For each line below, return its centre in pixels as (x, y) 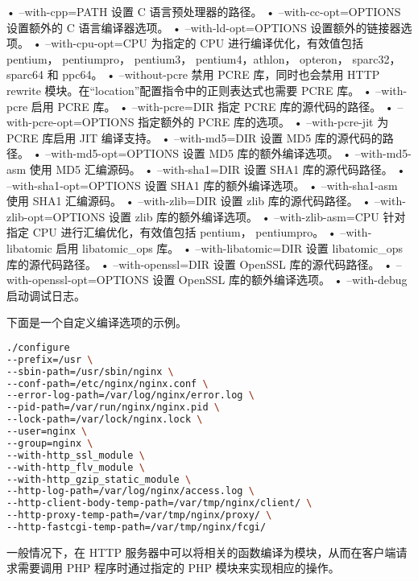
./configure (38, 347)
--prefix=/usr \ (50, 359)
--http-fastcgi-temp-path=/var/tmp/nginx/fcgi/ (137, 527)
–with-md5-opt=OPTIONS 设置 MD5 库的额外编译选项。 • (199, 153)
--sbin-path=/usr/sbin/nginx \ (90, 371)
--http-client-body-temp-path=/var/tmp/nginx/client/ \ (159, 503)
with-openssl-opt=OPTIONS (78, 280)
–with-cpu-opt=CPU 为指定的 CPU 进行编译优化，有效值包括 (204, 43)
